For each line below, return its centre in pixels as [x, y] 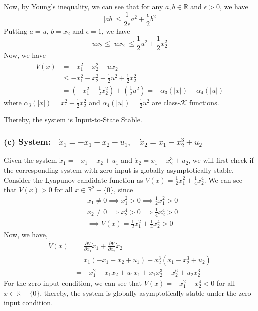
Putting [16, 31]
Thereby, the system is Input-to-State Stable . [73, 119]
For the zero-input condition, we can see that [73, 283]
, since [124, 190]
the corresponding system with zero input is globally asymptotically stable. [119, 170]
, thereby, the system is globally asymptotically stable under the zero [145, 293]
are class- [166, 102]
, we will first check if [221, 160]
